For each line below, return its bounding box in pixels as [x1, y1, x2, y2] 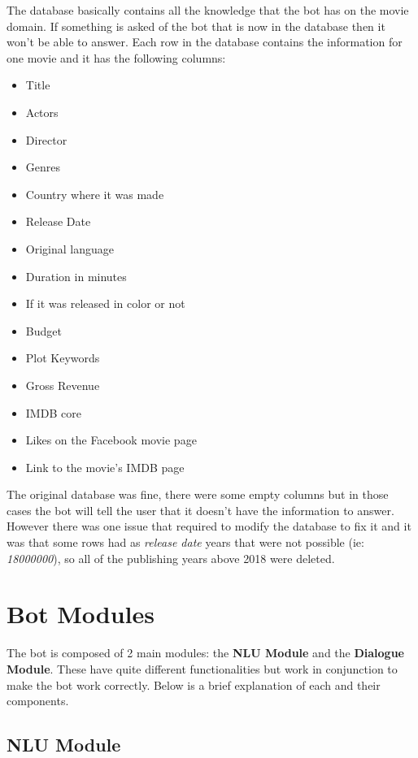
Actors [25, 103, 59, 120]
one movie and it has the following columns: [7, 49, 226, 66]
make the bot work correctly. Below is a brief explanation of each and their [7, 676, 381, 693]
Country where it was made [25, 185, 164, 202]
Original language [25, 240, 114, 257]
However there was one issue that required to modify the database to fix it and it [7, 518, 411, 535]
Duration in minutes [25, 267, 127, 284]
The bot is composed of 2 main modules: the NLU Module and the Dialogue [7, 644, 404, 661]
